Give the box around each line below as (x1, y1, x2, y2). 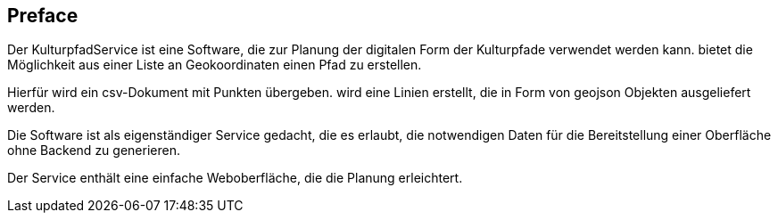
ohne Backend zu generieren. (7, 143, 180, 159)
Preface (7, 4, 79, 27)
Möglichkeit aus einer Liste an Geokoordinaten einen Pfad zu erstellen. (7, 57, 422, 73)
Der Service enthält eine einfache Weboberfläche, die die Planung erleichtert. (7, 170, 463, 186)
